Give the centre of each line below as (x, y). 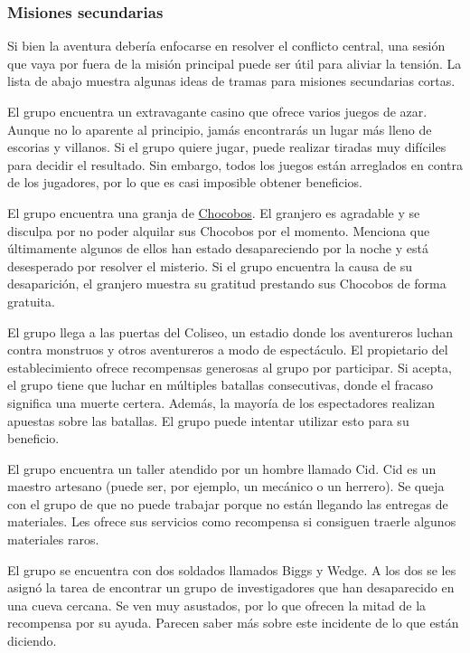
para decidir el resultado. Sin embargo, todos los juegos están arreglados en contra (235, 164)
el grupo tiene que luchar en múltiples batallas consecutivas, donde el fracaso (221, 385)
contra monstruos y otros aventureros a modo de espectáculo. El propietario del (228, 350)
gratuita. (31, 301)
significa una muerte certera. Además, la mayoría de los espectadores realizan (221, 402)
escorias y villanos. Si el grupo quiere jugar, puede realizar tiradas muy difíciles (227, 147)
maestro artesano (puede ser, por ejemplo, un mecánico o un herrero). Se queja (226, 486)
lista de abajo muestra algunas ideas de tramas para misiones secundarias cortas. (231, 81)
